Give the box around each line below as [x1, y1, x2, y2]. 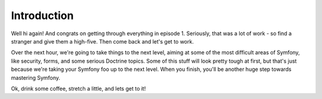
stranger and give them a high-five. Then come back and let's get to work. [11, 38, 194, 45]
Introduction [11, 9, 74, 22]
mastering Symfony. [11, 74, 61, 81]
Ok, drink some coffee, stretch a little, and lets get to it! [11, 85, 146, 92]
